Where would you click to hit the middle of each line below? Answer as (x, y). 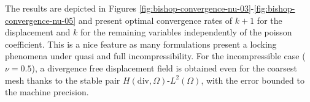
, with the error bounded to (253, 80)
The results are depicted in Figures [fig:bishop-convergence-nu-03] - (130, 8)
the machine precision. (47, 92)
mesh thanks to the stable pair (63, 80)
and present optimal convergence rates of (155, 20)
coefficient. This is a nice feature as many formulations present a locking (141, 44)
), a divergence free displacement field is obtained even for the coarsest (164, 67)
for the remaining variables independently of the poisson (186, 32)
